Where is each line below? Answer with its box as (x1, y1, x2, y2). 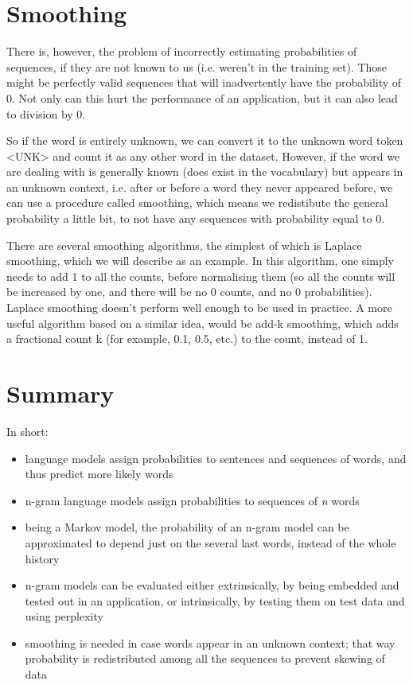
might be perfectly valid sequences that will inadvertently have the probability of (6, 74, 402, 91)
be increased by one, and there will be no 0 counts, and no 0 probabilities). (6, 283, 372, 300)
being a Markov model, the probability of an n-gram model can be (25, 519, 349, 535)
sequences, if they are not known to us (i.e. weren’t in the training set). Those (6, 58, 388, 75)
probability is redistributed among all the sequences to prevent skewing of (25, 650, 385, 667)
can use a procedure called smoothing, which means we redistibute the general (6, 194, 388, 211)
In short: (6, 422, 49, 439)
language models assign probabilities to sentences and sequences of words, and (25, 450, 407, 466)
